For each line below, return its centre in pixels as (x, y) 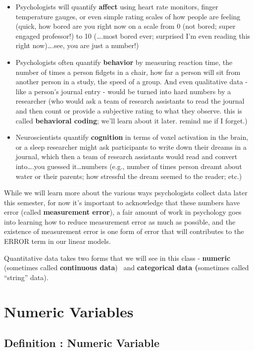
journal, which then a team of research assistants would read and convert (127, 156)
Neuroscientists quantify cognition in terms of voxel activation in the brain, (132, 137)
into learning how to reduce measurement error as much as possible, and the (120, 221)
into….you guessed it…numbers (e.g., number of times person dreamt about (129, 166)
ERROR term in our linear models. (57, 241)
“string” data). (26, 277)
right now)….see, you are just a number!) (77, 45)
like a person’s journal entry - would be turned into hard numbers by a (123, 91)
